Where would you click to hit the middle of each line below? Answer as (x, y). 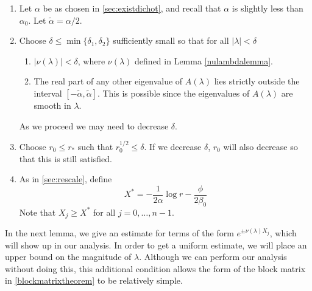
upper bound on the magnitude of (68, 257)
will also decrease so (261, 146)
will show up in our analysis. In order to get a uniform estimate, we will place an (156, 245)
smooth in (52, 105)
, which (283, 233)
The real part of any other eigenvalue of (108, 81)
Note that (37, 212)
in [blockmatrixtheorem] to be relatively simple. (94, 280)
